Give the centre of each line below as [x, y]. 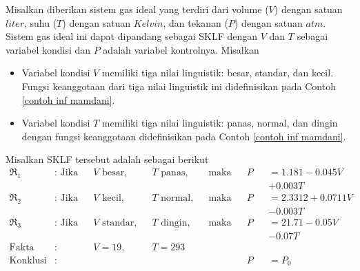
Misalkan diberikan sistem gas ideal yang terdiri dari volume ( [137, 9]
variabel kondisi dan [48, 49]
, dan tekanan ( [196, 22]
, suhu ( [40, 22]
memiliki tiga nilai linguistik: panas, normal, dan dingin [220, 123]
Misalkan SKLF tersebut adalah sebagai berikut [107, 159]
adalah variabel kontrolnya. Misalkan [181, 49]
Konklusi [28, 260]
